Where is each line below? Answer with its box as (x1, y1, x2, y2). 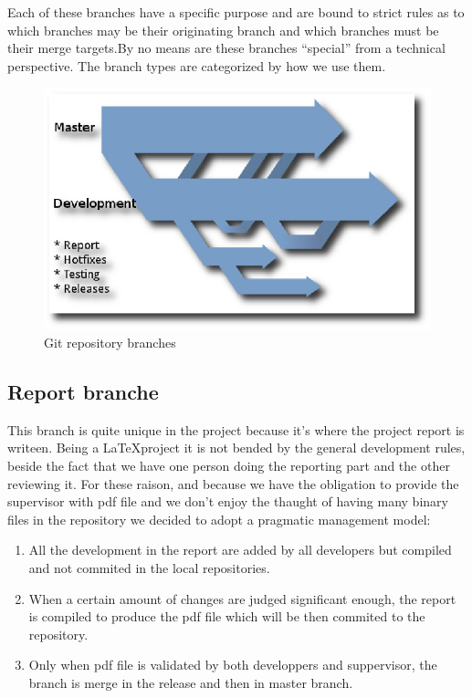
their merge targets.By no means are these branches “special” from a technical (7, 38, 446, 57)
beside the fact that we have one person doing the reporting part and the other (7, 456, 450, 475)
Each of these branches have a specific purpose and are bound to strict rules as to (7, 3, 465, 21)
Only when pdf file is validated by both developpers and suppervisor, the (28, 655, 437, 674)
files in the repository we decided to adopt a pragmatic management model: (7, 509, 431, 528)
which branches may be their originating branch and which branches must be (7, 20, 439, 39)
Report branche (7, 378, 159, 406)
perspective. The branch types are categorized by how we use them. (7, 56, 386, 75)
